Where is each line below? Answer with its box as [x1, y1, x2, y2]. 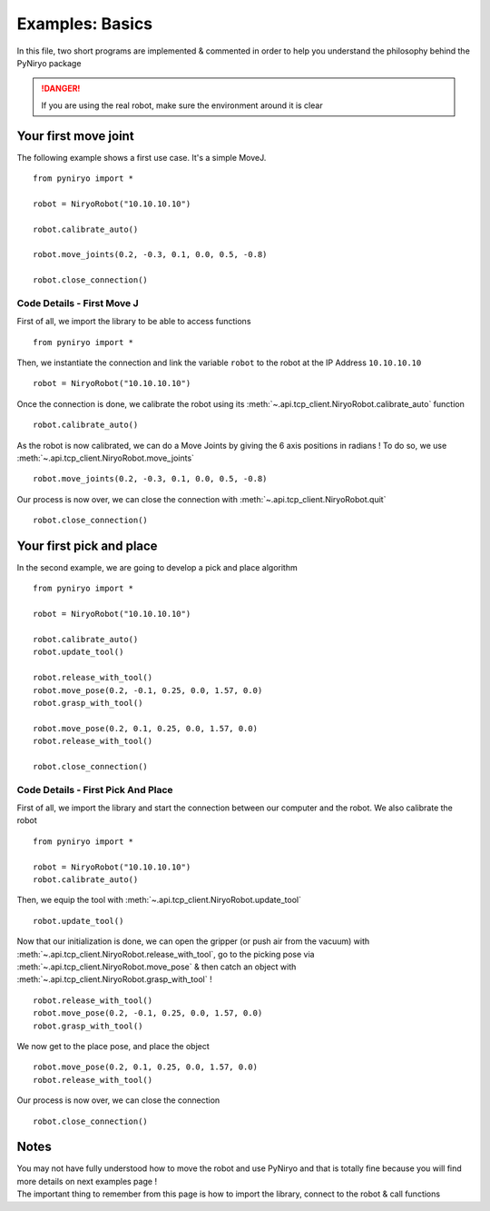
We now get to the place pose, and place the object [16, 1040, 211, 1051]
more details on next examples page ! [16, 1176, 158, 1186]
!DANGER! [41, 83, 81, 94]
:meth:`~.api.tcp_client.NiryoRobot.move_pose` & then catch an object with [16, 961, 297, 972]
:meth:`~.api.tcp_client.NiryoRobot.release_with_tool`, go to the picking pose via [16, 948, 315, 959]
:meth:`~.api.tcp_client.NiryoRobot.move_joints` [16, 452, 195, 463]
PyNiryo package [16, 57, 82, 68]
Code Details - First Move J [16, 296, 140, 309]
